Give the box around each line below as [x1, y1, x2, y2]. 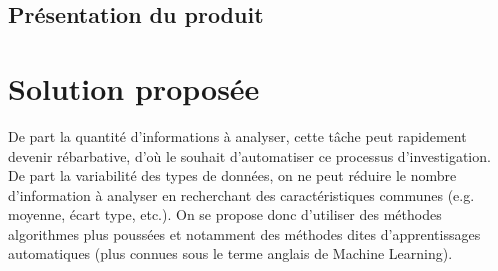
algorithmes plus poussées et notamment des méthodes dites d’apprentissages [8, 223, 481, 244]
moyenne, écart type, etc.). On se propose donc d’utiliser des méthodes [8, 204, 442, 225]
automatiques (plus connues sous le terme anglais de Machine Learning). [8, 243, 453, 264]
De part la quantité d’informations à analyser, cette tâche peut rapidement [8, 125, 467, 146]
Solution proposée [8, 67, 260, 108]
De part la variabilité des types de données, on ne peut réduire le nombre [8, 165, 457, 186]
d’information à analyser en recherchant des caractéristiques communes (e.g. [8, 184, 475, 205]
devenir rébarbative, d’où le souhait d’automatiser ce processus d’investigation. [8, 145, 491, 166]
